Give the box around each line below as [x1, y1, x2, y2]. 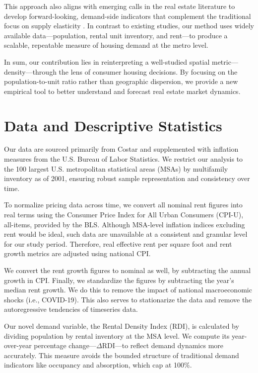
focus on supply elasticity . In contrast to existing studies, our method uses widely [4, 20, 254, 31]
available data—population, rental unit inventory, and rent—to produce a [4, 30, 228, 40]
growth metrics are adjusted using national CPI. [4, 248, 151, 259]
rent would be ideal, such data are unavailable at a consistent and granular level [4, 229, 248, 239]
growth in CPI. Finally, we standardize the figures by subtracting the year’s [4, 275, 234, 285]
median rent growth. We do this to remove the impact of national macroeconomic [4, 284, 252, 295]
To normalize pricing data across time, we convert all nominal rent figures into [4, 199, 243, 210]
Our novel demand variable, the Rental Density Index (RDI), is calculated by [4, 320, 239, 331]
